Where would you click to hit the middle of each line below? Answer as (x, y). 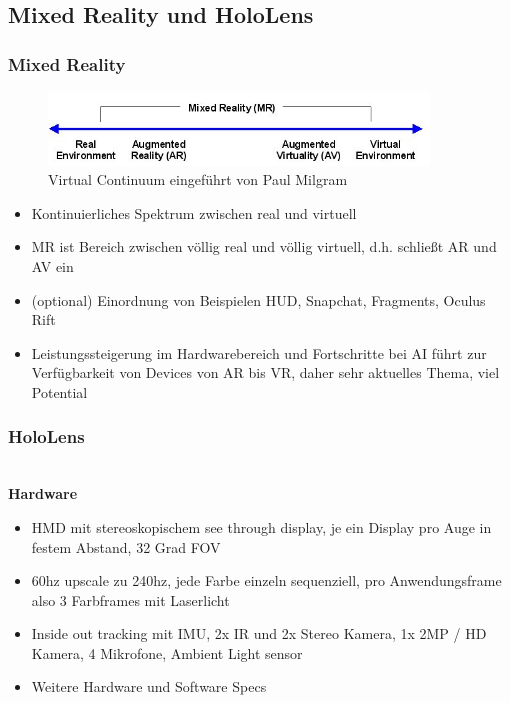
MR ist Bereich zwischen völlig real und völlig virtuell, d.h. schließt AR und (264, 246)
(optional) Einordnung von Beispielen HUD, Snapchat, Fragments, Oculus (258, 299)
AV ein (52, 265)
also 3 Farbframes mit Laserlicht (130, 599)
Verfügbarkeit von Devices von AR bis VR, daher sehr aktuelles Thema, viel (265, 372)
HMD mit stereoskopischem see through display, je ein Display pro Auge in (261, 526)
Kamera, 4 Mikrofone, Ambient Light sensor (167, 652)
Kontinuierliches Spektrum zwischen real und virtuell (194, 212)
